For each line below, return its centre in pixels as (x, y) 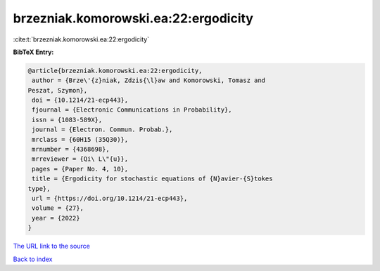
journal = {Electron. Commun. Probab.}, (102, 130)
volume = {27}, (58, 208)
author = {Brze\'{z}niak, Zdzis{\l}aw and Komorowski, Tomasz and (149, 80)
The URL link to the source (52, 246)
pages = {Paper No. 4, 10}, (80, 169)
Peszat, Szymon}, (58, 90)
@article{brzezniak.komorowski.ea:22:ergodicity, (115, 71)
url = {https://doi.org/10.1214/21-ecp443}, (110, 198)
